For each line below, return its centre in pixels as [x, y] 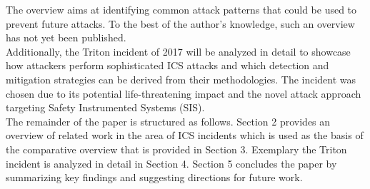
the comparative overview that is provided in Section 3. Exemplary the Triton [176, 149]
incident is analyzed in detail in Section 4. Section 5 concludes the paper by [171, 163]
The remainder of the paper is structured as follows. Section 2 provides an [168, 121]
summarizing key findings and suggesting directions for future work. [154, 177]
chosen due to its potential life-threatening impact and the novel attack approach [184, 93]
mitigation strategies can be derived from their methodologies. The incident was [181, 79]
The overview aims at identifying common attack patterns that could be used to [181, 9]
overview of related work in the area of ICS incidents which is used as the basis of [185, 135]
